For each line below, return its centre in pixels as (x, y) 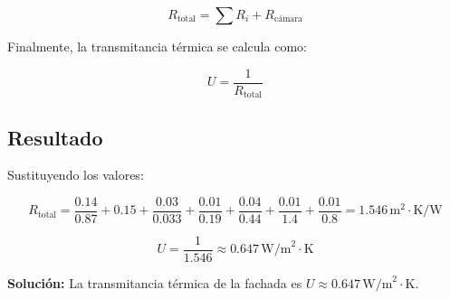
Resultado (55, 137)
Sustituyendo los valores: (76, 175)
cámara (288, 19)
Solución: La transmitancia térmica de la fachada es (155, 283)
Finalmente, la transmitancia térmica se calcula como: (157, 46)
